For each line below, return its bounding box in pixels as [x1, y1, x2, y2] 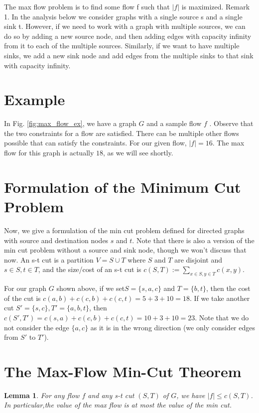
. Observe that [209, 118, 254, 129]
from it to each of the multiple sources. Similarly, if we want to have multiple [4, 40, 240, 51]
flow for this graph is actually [4, 147, 94, 158]
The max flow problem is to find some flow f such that [4, 1, 170, 11]
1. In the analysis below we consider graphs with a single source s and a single [4, 11, 243, 21]
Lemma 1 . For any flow [4, 390, 80, 400]
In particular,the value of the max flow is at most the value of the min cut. [4, 400, 232, 410]
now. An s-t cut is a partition [4, 254, 94, 265]
